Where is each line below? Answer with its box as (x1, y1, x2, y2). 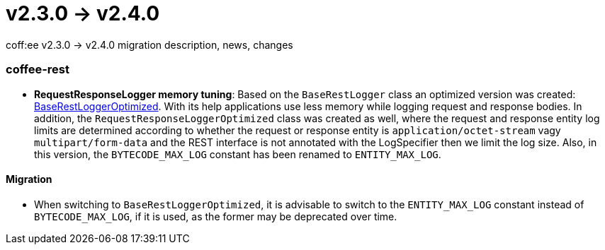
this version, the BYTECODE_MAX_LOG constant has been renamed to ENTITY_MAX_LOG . (34, 148, 441, 160)
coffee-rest (6, 62, 69, 77)
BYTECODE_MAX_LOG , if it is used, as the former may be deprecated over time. (34, 210, 397, 222)
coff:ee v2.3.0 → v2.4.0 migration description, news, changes (6, 38, 293, 51)
